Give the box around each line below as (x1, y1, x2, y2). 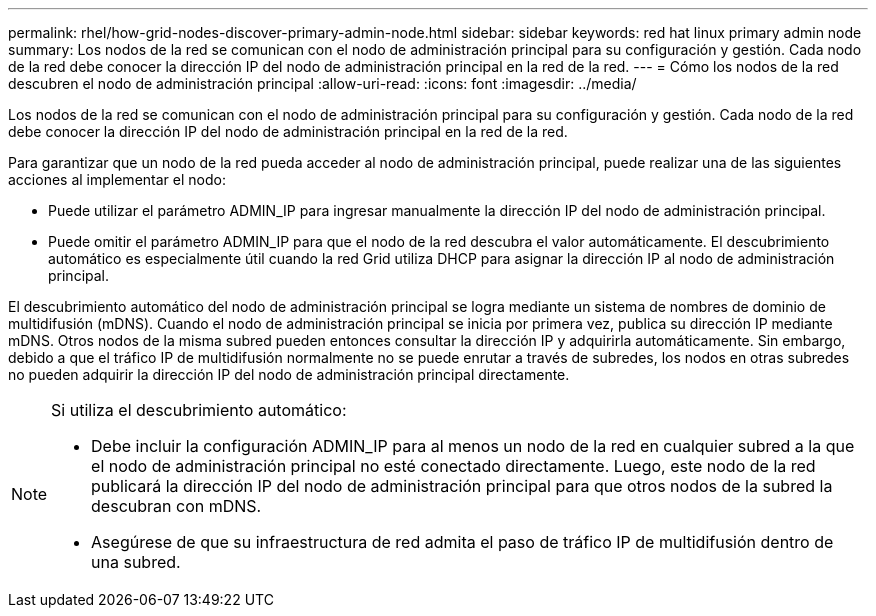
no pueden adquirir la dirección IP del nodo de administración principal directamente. (8, 366, 570, 383)
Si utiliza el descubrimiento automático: (51, 400, 347, 420)
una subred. (91, 552, 181, 572)
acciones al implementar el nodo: (8, 171, 226, 188)
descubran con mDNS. (91, 496, 262, 516)
